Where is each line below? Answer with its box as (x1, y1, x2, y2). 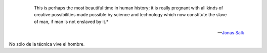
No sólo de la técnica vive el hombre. (9, 41, 85, 47)
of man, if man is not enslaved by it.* (34, 19, 109, 25)
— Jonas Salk (218, 30, 244, 36)
